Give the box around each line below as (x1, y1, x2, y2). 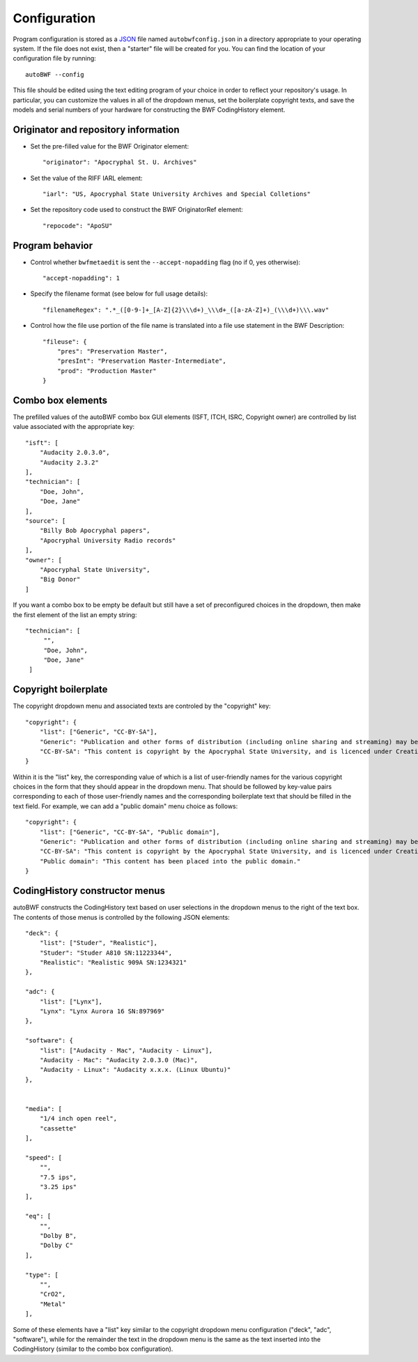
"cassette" (39, 1124, 77, 1133)
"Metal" (39, 1300, 66, 1308)
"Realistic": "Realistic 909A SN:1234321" (39, 959, 187, 967)
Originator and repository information (13, 123, 180, 135)
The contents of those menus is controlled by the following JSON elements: (13, 913, 230, 921)
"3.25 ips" (39, 1183, 77, 1191)
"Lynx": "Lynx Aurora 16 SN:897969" (39, 1008, 165, 1015)
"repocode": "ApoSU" (42, 222, 113, 229)
